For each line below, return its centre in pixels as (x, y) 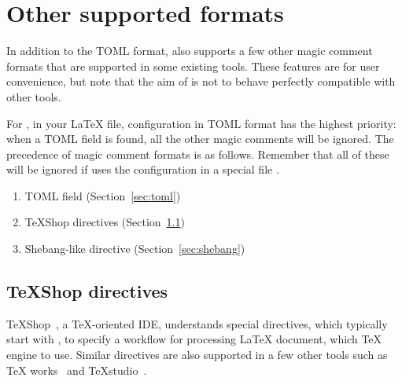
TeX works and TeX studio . (77, 370)
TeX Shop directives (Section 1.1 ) (105, 222)
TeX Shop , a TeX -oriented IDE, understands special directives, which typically (197, 323)
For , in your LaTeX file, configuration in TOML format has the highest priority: (201, 123)
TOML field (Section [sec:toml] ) (103, 195)
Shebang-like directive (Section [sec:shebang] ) (135, 249)
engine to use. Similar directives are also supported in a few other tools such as (197, 355)
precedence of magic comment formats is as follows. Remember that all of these (198, 154)
